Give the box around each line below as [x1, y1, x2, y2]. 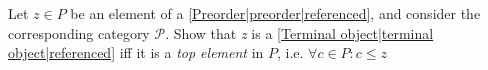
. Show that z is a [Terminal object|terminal [165, 22, 434, 43]
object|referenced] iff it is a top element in [8, 42, 264, 63]
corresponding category [8, 22, 150, 43]
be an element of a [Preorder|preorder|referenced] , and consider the [70, 3, 481, 23]
